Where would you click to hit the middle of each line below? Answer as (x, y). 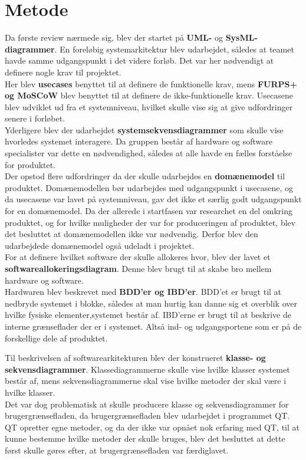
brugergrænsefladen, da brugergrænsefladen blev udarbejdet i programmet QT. (147, 415)
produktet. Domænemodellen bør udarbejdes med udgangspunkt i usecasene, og (149, 187)
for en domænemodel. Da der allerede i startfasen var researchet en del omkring (149, 211)
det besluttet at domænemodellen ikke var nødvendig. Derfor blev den (131, 234)
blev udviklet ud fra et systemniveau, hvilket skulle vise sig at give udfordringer (149, 106)
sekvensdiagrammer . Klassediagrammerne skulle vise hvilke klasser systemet (147, 369)
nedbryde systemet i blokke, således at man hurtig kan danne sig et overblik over (151, 303)
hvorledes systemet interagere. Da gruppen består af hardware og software (139, 141)
